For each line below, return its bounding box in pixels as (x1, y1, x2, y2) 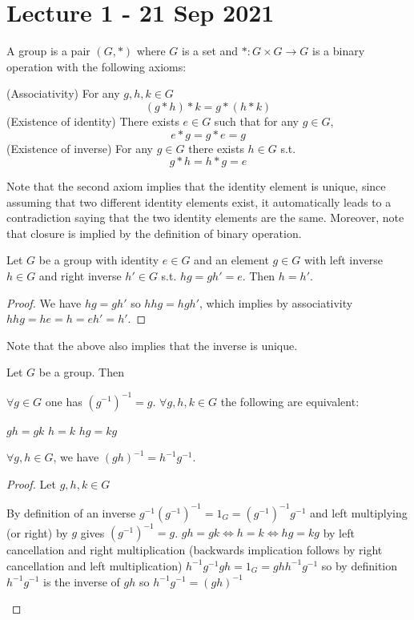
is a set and (181, 42, 239, 59)
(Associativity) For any (6, 85, 120, 102)
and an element (194, 252, 269, 268)
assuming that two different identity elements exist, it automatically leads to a (6, 193, 392, 210)
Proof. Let (6, 475, 56, 492)
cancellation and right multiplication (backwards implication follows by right (6, 541, 383, 558)
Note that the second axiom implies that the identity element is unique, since (6, 178, 386, 195)
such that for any (214, 112, 299, 129)
